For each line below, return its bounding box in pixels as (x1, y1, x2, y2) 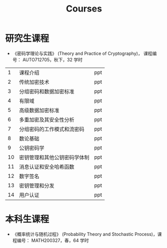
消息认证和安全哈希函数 (19, 163, 74, 170)
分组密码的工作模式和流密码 (19, 126, 84, 133)
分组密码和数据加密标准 (19, 88, 74, 95)
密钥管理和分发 (19, 182, 54, 189)
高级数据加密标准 (19, 106, 59, 113)
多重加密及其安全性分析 (19, 116, 74, 123)
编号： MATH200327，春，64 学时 (16, 237, 89, 243)
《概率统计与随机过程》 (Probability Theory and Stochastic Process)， (12, 231, 157, 237)
